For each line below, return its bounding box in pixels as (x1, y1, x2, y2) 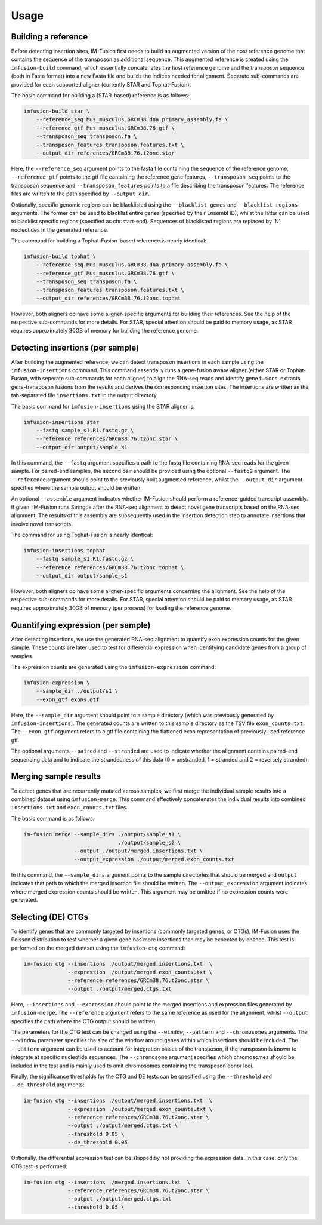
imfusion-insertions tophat (23, 547, 106, 554)
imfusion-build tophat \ (23, 253, 97, 260)
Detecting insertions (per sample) (11, 342, 140, 352)
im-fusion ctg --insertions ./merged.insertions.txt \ (23, 1178, 191, 1186)
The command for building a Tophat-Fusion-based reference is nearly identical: (11, 237, 207, 244)
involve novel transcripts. (11, 520, 73, 527)
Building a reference (11, 32, 88, 42)
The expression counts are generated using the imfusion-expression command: (11, 663, 216, 670)
